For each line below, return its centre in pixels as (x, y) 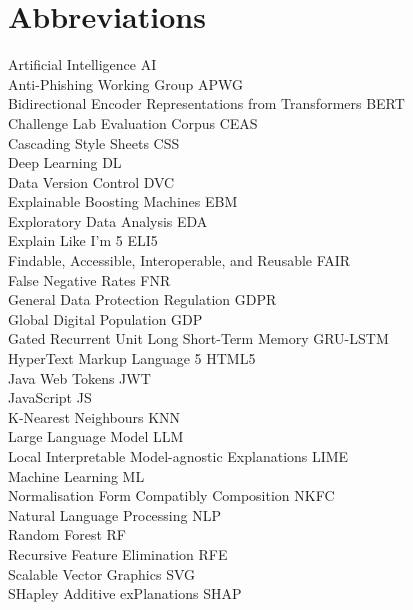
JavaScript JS (50, 397)
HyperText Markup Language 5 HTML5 (132, 358)
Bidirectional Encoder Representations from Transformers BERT (206, 103)
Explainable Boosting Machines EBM (123, 201)
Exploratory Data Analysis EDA (108, 220)
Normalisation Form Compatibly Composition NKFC (171, 495)
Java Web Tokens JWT (79, 377)
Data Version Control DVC (91, 181)
